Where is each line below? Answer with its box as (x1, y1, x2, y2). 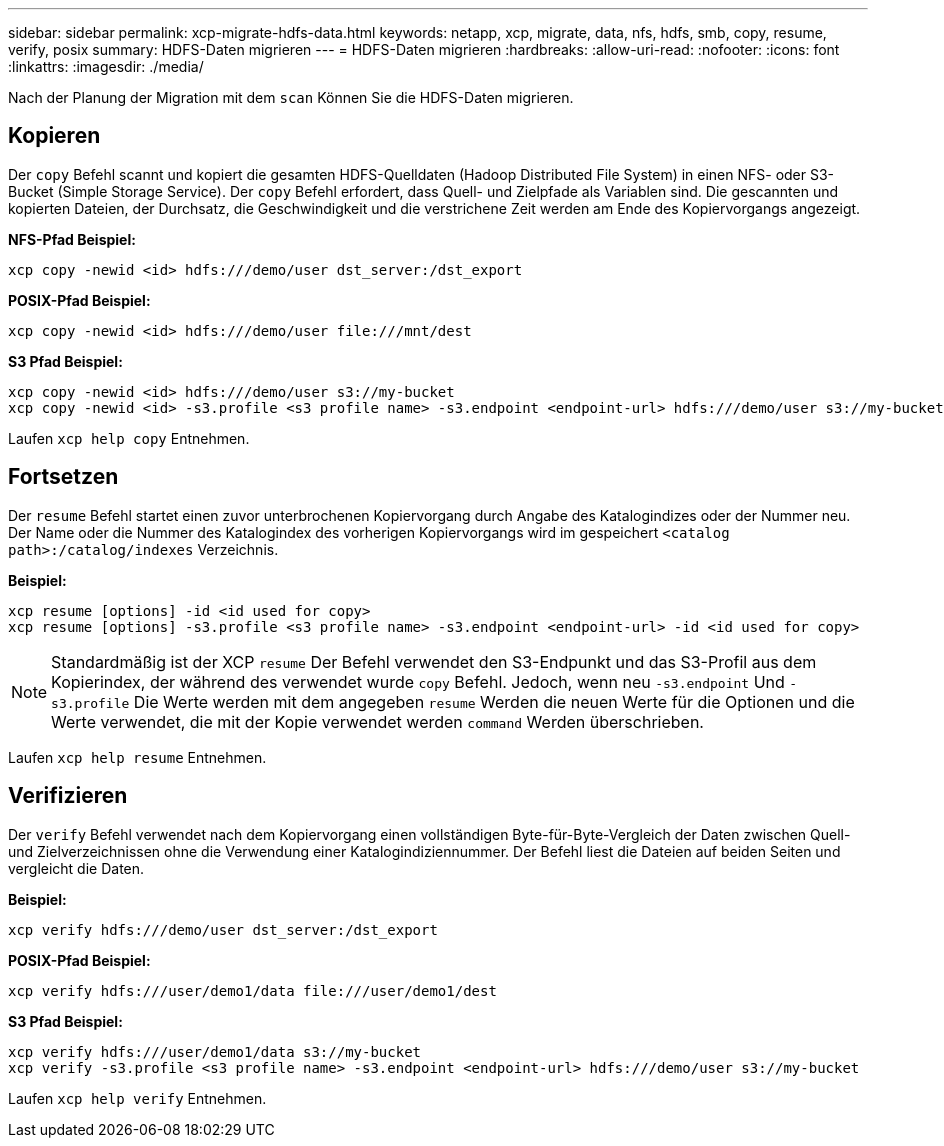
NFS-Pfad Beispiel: (8, 230, 136, 248)
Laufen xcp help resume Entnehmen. (8, 748, 267, 766)
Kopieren (8, 123, 101, 149)
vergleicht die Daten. (8, 859, 145, 877)
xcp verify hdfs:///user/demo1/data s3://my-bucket (8, 1043, 422, 1060)
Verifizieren (8, 783, 128, 809)
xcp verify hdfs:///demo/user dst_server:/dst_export (8, 921, 438, 938)
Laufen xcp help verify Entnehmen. (8, 1089, 267, 1107)
